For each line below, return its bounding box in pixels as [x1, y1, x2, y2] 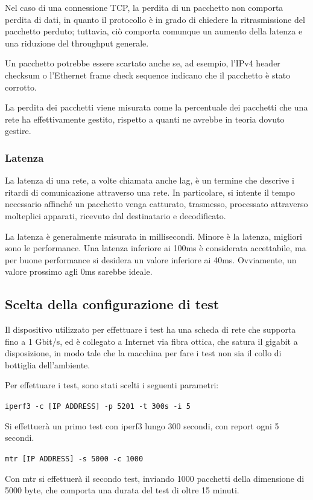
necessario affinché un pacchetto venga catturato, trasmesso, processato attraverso [5, 197, 308, 210]
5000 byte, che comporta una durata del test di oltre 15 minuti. [5, 484, 239, 496]
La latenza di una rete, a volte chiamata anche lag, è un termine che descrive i [5, 174, 294, 187]
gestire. [5, 124, 31, 137]
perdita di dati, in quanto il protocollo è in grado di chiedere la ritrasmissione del [5, 13, 305, 25]
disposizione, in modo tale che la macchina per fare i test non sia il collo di [5, 347, 282, 359]
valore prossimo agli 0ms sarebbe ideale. [5, 265, 153, 278]
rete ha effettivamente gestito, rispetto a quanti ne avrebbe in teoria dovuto [5, 112, 285, 125]
